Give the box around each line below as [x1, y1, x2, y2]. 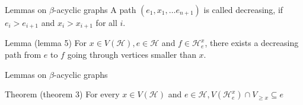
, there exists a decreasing [205, 37, 299, 49]
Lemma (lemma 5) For [5, 37, 87, 49]
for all [95, 17, 117, 28]
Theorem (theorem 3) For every [5, 88, 120, 100]
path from [5, 48, 42, 61]
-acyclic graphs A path [53, 4, 136, 15]
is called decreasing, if [203, 4, 283, 15]
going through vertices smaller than [67, 48, 196, 61]
